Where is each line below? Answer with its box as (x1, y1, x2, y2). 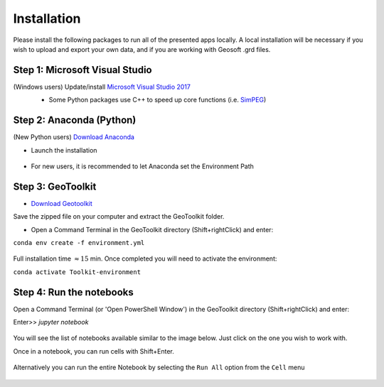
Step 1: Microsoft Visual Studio (13, 64, 152, 76)
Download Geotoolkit (31, 199, 92, 207)
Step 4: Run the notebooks (13, 286, 134, 298)
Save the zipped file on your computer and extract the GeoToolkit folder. (13, 212, 225, 221)
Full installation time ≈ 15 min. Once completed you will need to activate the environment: (13, 254, 277, 263)
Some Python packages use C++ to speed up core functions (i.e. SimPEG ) (48, 96, 267, 104)
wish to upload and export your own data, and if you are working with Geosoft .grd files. (13, 45, 271, 53)
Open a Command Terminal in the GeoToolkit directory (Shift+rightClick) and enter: (31, 225, 274, 234)
